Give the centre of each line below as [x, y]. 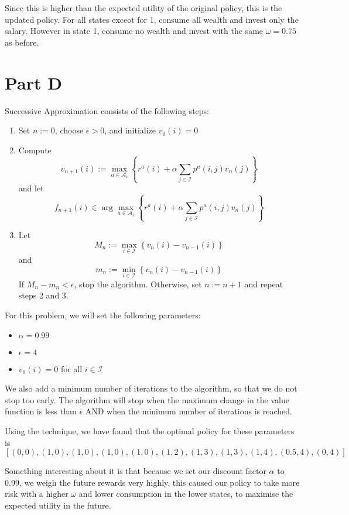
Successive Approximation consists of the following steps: [107, 110]
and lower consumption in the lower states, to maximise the [186, 494]
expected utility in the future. [58, 505]
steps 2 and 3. [43, 295]
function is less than [41, 411]
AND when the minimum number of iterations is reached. [189, 411]
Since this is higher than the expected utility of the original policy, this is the [143, 8]
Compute [35, 150]
